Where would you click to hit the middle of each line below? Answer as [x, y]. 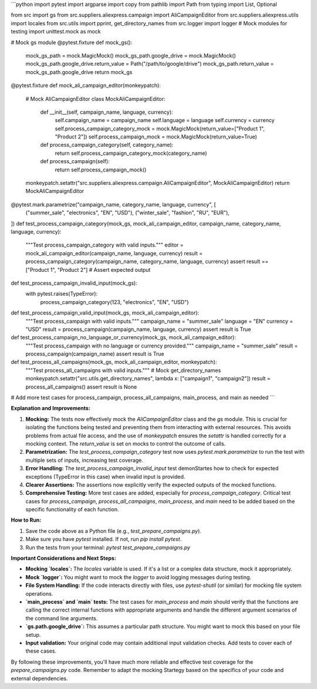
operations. [39, 593]
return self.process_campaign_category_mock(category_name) [131, 153]
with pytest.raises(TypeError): [62, 294]
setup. [33, 634]
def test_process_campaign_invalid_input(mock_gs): [74, 283]
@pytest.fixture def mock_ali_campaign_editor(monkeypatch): [86, 86]
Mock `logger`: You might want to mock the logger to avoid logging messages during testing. [139, 577]
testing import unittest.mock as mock [56, 32]
